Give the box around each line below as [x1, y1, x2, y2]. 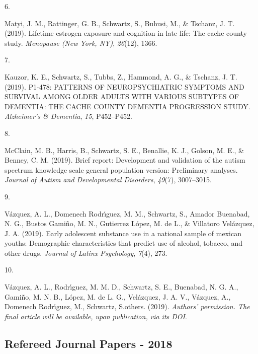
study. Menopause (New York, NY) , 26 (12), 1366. [5, 37, 157, 48]
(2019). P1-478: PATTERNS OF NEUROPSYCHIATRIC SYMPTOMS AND [5, 81, 244, 92]
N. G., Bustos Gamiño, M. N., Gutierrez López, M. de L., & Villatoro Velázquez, [5, 218, 254, 229]
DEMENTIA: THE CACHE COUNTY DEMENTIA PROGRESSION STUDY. [5, 101, 250, 111]
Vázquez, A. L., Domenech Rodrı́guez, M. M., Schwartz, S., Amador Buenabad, [5, 208, 250, 219]
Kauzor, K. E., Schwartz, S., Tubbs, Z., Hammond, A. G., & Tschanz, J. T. [5, 71, 237, 82]
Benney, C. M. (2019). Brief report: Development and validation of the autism [5, 155, 245, 165]
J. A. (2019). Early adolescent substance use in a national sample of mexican [5, 228, 241, 238]
